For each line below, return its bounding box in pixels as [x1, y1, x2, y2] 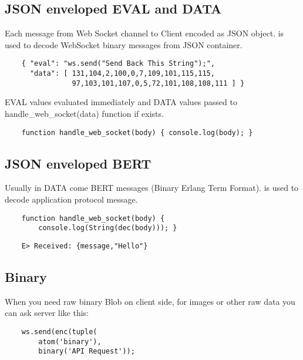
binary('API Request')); [38, 347, 135, 356]
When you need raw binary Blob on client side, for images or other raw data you [5, 295, 295, 307]
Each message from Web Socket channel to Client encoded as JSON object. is [5, 27, 284, 39]
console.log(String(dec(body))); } [38, 224, 177, 233]
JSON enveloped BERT [5, 154, 151, 172]
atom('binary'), [38, 337, 102, 346]
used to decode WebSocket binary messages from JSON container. [5, 38, 243, 51]
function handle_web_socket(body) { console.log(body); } [21, 128, 253, 137]
